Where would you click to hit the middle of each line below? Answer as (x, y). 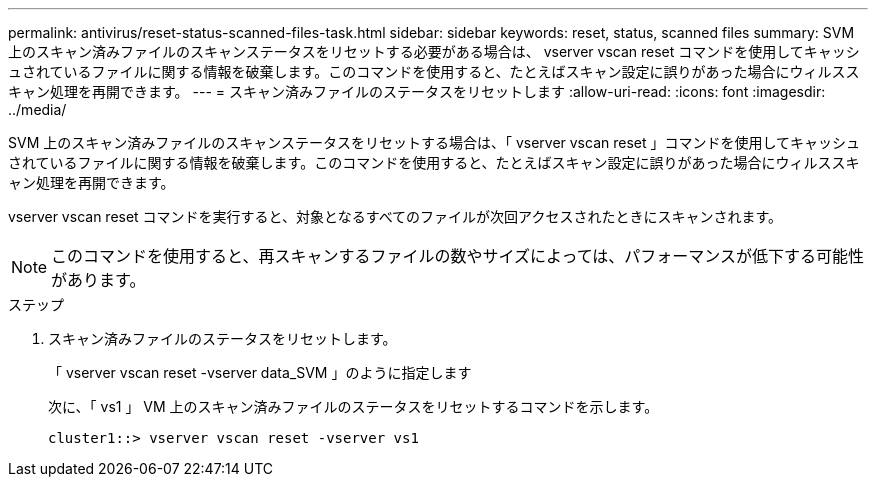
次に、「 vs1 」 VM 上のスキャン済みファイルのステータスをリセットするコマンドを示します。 (353, 406)
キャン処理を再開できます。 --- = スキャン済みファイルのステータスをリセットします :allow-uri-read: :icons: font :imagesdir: (417, 91)
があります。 (98, 280)
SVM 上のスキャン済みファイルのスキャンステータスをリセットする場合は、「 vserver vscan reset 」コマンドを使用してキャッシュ (434, 142)
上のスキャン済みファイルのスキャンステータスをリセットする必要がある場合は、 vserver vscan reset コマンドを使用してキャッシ (434, 51)
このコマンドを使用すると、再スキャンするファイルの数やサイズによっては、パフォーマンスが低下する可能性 (458, 256)
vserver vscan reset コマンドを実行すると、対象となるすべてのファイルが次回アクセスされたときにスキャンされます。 (395, 216)
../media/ (37, 109)
